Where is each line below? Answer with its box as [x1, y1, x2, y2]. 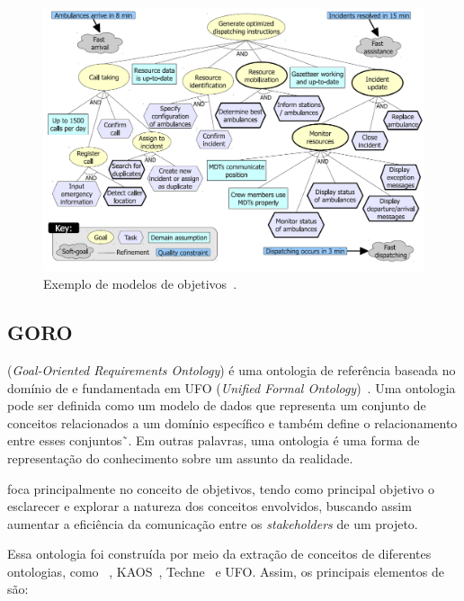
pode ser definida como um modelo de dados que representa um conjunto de [7, 396, 426, 415]
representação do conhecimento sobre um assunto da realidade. [7, 448, 353, 467]
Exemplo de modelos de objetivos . [43, 274, 237, 293]
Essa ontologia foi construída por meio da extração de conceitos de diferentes [7, 544, 432, 563]
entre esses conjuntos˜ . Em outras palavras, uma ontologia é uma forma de [7, 431, 420, 450]
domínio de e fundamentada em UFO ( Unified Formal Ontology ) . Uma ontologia [7, 378, 456, 397]
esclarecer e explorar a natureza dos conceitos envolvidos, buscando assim [7, 497, 412, 516]
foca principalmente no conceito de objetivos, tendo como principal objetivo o [7, 479, 435, 498]
